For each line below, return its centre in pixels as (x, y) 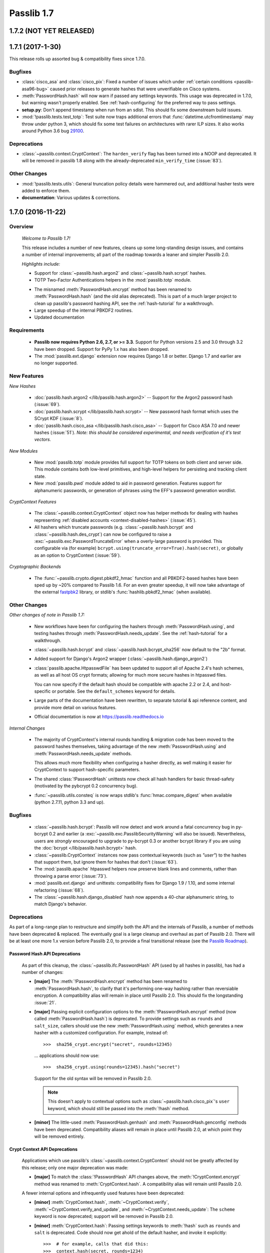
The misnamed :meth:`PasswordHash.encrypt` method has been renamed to (113, 289)
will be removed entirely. (59, 1136)
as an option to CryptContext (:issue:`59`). (77, 555)
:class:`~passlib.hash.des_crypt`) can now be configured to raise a (103, 534)
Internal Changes (27, 728)
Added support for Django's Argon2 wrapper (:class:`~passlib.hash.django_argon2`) (121, 659)
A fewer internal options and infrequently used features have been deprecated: (103, 1193)
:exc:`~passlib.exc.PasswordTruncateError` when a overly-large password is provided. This (128, 541)
